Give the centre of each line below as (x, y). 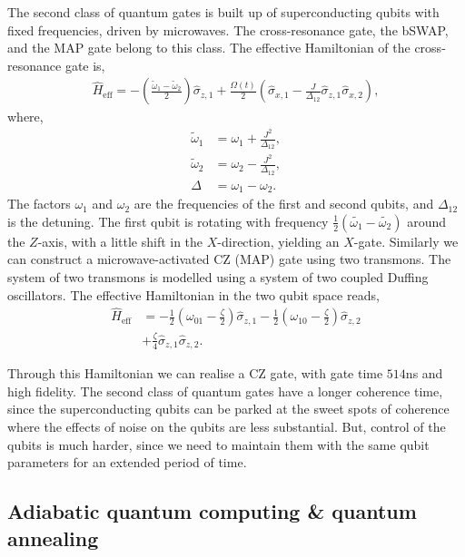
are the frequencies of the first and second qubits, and (284, 204)
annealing (53, 537)
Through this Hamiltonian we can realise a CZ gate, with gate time (195, 373)
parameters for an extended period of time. (127, 462)
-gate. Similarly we (406, 241)
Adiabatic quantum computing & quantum (212, 511)
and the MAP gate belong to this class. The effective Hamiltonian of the (209, 48)
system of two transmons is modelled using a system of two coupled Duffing (218, 276)
